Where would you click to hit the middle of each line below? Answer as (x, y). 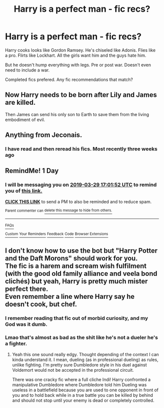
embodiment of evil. (25, 120)
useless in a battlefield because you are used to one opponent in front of (85, 390)
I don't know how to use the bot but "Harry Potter (81, 251)
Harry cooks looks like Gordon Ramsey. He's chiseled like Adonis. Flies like (80, 50)
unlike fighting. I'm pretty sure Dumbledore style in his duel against (80, 365)
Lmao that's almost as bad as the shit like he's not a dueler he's (82, 337)
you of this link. (24, 191)
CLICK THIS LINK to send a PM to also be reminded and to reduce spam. (78, 201)
